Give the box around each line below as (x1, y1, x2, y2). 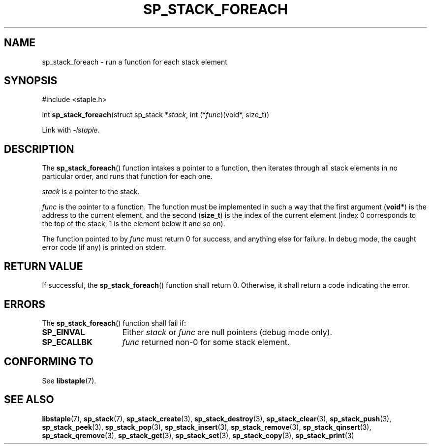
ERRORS (4, 298, 46, 310)
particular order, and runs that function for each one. (42, 172, 213, 181)
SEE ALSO (4, 393, 54, 406)
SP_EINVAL (42, 327, 85, 337)
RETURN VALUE (4, 260, 83, 273)
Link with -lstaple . (42, 126, 100, 135)
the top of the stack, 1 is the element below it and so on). (42, 219, 225, 228)
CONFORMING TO (4, 355, 93, 368)
